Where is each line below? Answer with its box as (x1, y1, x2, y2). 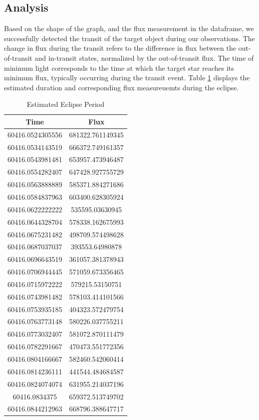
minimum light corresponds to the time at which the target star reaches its (4, 62, 234, 73)
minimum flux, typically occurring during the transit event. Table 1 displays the (4, 72, 250, 83)
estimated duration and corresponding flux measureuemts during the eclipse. (4, 82, 239, 92)
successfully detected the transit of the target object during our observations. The (4, 33, 255, 43)
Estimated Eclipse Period (27, 99, 105, 109)
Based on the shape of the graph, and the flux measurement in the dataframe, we (4, 23, 254, 34)
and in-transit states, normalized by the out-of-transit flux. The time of (35, 52, 254, 63)
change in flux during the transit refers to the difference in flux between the (4, 43, 236, 53)
